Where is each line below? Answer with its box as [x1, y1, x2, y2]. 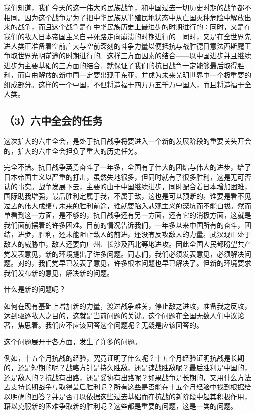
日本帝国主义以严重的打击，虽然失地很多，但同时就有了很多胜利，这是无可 [4, 171, 244, 181]
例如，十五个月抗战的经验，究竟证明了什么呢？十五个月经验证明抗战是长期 [4, 353, 244, 363]
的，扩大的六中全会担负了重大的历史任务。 [4, 145, 141, 155]
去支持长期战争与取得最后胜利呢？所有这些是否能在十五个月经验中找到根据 [4, 382, 244, 392]
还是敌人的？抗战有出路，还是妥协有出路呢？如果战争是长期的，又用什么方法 [4, 372, 251, 382]
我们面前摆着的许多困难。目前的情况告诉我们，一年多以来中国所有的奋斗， [4, 219, 244, 230]
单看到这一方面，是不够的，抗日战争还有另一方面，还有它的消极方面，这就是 [4, 210, 251, 220]
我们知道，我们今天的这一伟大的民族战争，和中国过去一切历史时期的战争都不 [4, 2, 251, 12]
